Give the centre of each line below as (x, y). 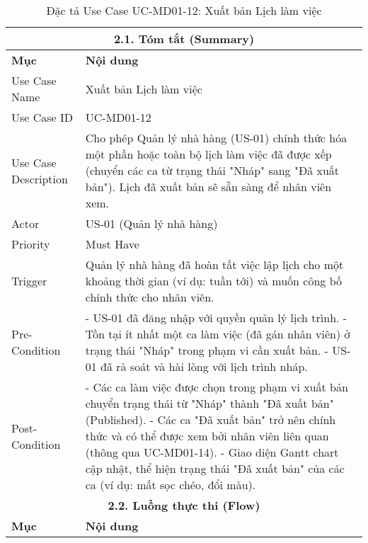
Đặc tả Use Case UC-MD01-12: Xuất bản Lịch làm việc (184, 10)
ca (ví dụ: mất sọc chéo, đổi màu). (171, 485)
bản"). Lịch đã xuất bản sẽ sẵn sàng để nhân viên (208, 187)
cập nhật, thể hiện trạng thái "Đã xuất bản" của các (215, 468)
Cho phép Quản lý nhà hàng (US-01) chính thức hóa (216, 138)
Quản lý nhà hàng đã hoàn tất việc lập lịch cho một (214, 264)
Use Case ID (42, 117)
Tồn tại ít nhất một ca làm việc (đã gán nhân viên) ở (218, 334)
